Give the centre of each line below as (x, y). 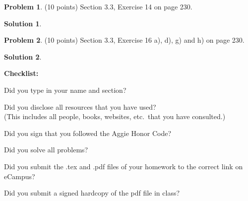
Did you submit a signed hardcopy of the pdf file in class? (92, 193)
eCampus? (20, 176)
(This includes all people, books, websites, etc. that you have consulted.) (115, 116)
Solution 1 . (23, 23)
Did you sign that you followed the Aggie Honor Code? (88, 133)
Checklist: (21, 73)
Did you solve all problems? (46, 150)
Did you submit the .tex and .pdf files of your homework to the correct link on (124, 166)
